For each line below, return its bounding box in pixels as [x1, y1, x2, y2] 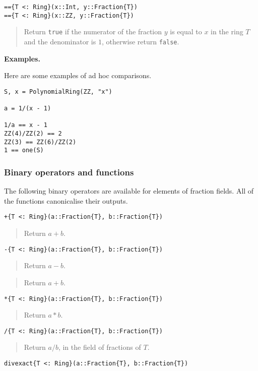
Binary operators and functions [4, 165, 134, 178]
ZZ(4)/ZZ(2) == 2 [4, 130, 62, 138]
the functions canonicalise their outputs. [4, 195, 128, 206]
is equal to [170, 26, 202, 37]
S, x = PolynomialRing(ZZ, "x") [4, 88, 112, 95]
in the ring [211, 26, 243, 37]
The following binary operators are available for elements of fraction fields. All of [4, 185, 254, 196]
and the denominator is [24, 36, 96, 46]
